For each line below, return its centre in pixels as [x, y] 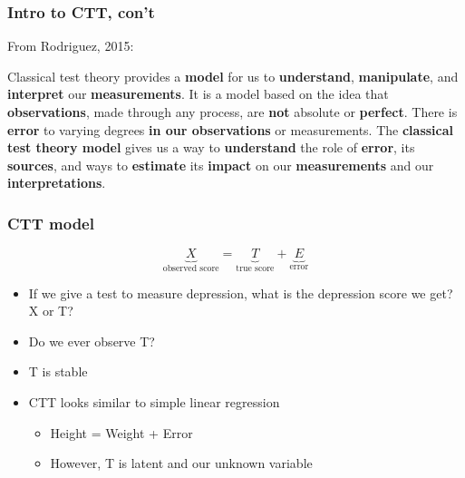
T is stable [58, 371]
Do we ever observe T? [92, 341]
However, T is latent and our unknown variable [181, 463]
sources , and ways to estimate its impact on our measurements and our [221, 165]
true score [255, 269]
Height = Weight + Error [121, 432]
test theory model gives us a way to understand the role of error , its [211, 147]
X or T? [51, 311]
